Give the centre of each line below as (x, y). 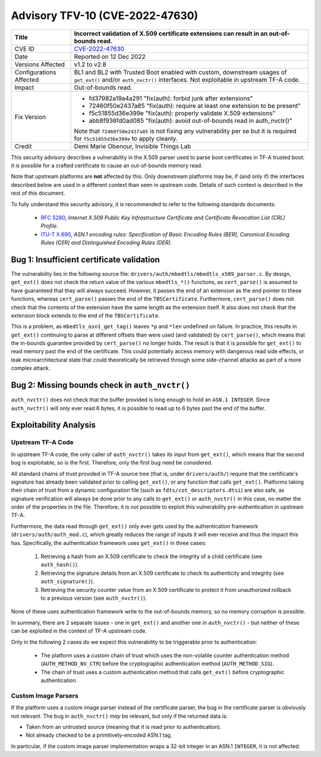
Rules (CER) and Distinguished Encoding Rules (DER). (106, 243)
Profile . (50, 226)
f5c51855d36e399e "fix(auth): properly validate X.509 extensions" (182, 113)
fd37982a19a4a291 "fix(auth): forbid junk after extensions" (171, 98)
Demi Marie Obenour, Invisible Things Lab (133, 146)
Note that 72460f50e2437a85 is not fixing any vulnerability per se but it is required (185, 131)
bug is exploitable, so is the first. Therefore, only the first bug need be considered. (112, 463)
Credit (23, 146)
